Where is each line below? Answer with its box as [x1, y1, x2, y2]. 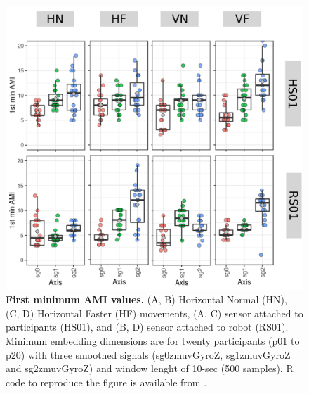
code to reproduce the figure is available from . [6, 374, 207, 389]
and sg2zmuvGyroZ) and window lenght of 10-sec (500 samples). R [6, 361, 294, 376]
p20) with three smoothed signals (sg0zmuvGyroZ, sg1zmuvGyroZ [6, 347, 291, 362]
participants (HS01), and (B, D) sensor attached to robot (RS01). [6, 319, 289, 334]
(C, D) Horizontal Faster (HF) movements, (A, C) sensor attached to [6, 305, 303, 320]
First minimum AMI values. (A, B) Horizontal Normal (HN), [6, 292, 287, 307]
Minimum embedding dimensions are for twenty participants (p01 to [6, 333, 300, 348]
